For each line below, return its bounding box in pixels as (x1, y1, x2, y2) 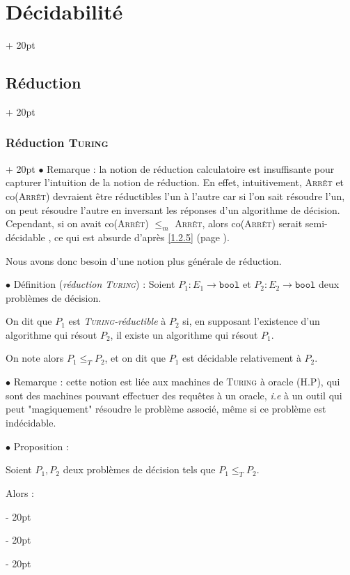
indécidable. (6, 415, 56, 430)
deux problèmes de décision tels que (63, 462, 216, 477)
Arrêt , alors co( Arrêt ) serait (175, 216, 303, 231)
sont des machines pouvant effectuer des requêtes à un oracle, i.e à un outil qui (6, 388, 342, 402)
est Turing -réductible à (68, 314, 166, 328)
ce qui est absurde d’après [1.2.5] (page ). (54, 229, 230, 244)
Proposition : (13, 438, 69, 453)
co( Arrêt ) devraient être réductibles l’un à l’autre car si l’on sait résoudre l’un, (6, 188, 345, 203)
